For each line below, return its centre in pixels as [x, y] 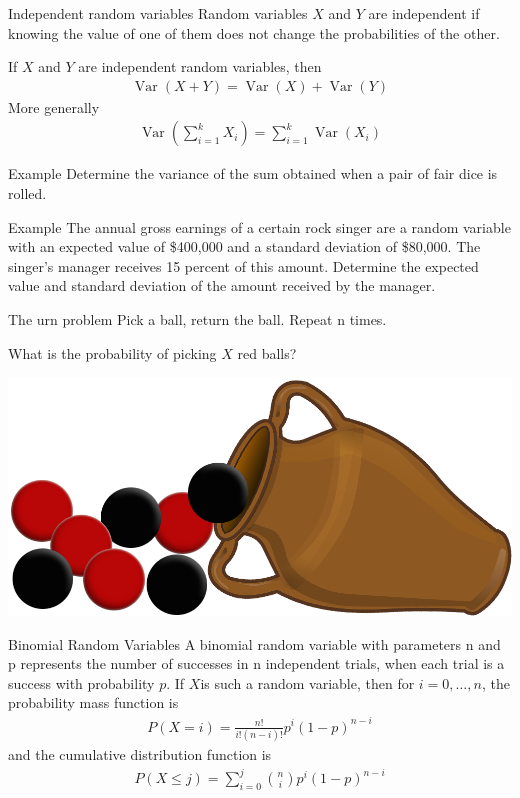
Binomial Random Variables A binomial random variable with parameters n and [254, 643]
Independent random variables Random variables [158, 13]
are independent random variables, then [200, 66]
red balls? [267, 352]
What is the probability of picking [112, 352]
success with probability [81, 682]
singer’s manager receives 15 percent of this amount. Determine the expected [243, 265]
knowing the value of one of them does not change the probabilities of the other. [254, 32]
